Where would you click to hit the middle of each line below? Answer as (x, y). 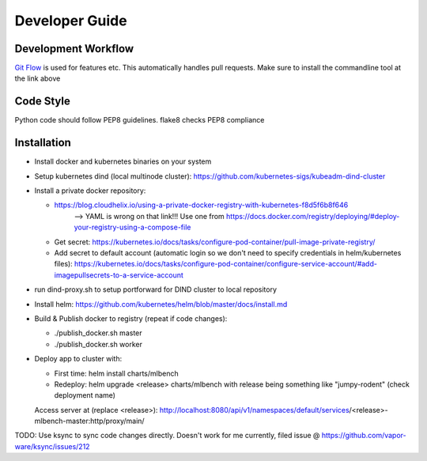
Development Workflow (74, 49)
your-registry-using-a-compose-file (132, 227)
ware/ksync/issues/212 (52, 446)
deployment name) (85, 395)
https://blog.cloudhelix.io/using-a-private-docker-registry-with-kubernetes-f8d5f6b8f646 (201, 205)
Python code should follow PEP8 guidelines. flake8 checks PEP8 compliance (140, 120)
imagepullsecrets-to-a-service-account (119, 275)
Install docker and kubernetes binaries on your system (123, 161)
